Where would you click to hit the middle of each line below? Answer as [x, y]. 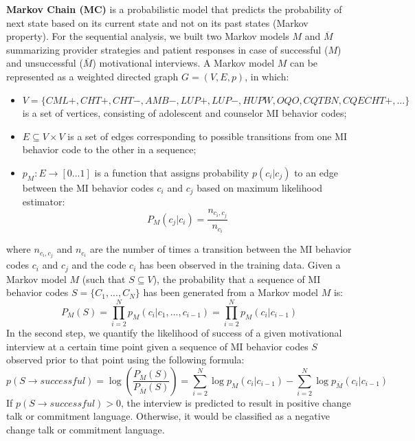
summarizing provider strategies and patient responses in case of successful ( [167, 49]
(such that [104, 279]
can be [304, 63]
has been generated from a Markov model [231, 292]
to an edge [316, 172]
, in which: [267, 76]
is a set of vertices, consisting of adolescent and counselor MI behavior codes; [184, 113]
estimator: [44, 202]
